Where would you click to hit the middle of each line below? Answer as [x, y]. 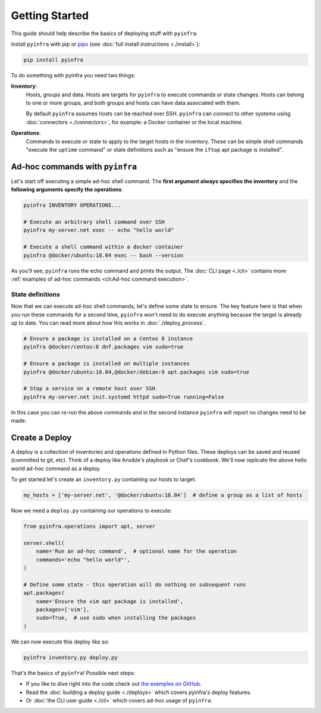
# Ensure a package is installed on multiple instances [107, 364]
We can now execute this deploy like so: [60, 642]
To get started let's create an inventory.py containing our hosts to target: [103, 479]
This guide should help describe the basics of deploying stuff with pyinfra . [104, 33]
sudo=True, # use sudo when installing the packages [116, 618]
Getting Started [50, 15]
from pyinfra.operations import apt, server [89, 527]
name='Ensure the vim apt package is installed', [110, 601]
